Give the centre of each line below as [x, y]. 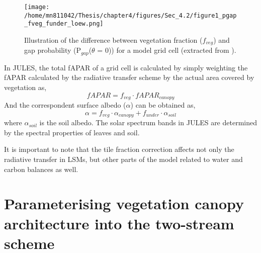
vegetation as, [25, 87]
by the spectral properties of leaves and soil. [72, 132]
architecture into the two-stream [119, 223]
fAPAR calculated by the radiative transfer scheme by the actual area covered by [129, 77]
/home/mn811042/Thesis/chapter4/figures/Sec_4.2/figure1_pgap [130, 15]
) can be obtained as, [163, 105]
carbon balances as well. [41, 169]
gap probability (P [53, 50]
